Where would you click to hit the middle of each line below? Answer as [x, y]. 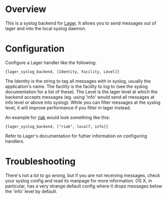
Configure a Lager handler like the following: [51, 62]
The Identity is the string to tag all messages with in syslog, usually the [78, 81]
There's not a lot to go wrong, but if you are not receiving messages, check [83, 175]
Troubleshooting [40, 162]
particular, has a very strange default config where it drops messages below [84, 186]
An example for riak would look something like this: [57, 117]
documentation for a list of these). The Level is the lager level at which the [81, 92]
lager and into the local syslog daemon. [46, 28]
